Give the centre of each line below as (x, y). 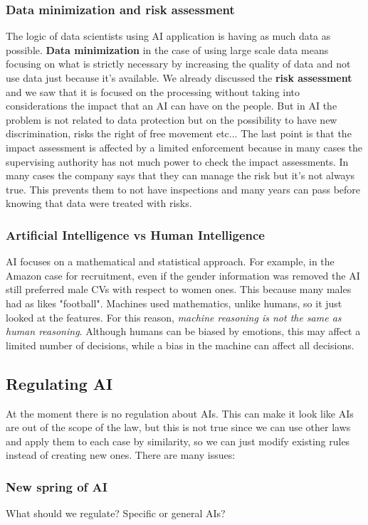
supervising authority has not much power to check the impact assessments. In (177, 161)
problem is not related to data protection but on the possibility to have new (172, 119)
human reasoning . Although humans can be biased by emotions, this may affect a (183, 331)
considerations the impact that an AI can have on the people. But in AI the (172, 106)
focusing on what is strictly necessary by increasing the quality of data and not (178, 64)
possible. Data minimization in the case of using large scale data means (167, 49)
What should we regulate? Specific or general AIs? (116, 513)
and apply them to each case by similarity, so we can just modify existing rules (178, 441)
